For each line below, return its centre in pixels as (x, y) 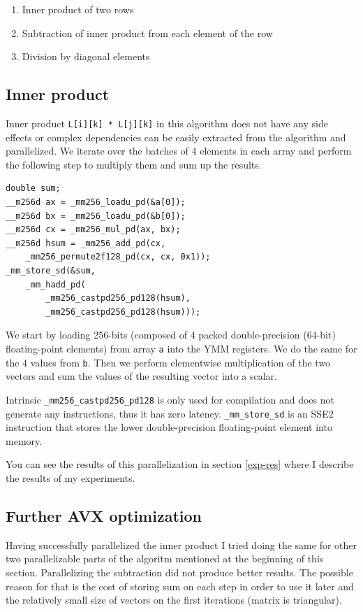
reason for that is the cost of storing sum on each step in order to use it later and (180, 586)
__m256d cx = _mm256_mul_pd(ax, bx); (93, 230)
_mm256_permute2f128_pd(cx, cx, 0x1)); (118, 257)
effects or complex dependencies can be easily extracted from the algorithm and (176, 137)
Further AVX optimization (104, 515)
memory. (24, 440)
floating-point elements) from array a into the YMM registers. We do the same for (181, 348)
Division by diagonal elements (86, 56)
